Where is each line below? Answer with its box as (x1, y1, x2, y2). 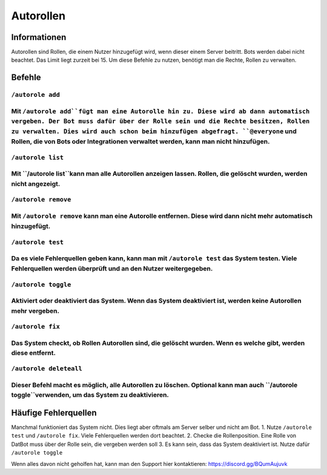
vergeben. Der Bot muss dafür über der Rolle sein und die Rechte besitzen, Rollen (11, 117, 310, 125)
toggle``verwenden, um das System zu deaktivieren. (11, 391, 170, 399)
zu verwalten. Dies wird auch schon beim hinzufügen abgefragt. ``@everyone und (11, 127, 297, 136)
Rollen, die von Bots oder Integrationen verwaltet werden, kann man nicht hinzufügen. (11, 137, 270, 146)
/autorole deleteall (11, 365, 83, 373)
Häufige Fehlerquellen (11, 407, 97, 418)
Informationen (11, 32, 67, 42)
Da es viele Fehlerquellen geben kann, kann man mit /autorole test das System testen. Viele (11, 254, 297, 263)
